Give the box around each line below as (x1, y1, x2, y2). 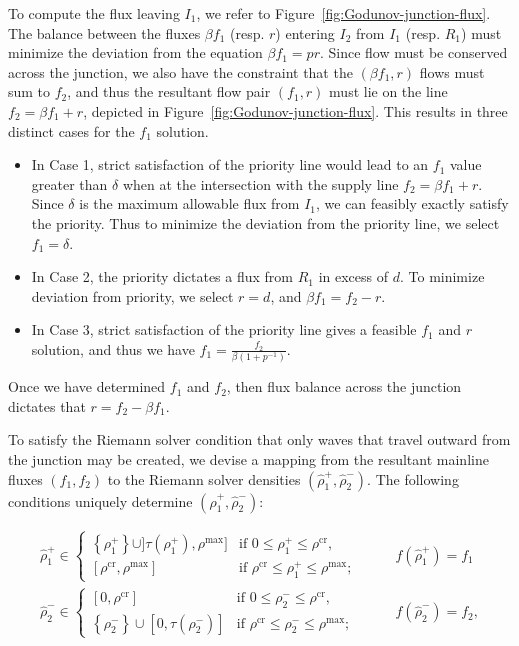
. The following (367, 468, 459, 489)
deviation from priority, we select (31, 285, 234, 306)
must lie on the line (329, 81, 448, 102)
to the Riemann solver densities (107, 468, 301, 489)
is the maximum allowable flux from (79, 193, 300, 214)
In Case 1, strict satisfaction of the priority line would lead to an (31, 154, 429, 175)
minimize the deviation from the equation (8, 42, 263, 63)
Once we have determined (8, 376, 166, 397)
